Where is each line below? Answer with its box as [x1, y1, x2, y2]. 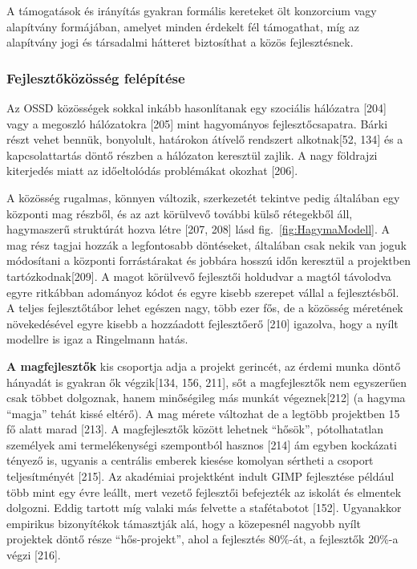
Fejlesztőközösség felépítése [6, 67, 185, 87]
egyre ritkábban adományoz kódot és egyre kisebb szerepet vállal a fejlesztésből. [6, 283, 399, 300]
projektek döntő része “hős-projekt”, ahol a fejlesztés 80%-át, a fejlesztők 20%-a [6, 530, 399, 547]
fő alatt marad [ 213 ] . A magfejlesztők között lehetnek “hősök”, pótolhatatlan [6, 421, 384, 437]
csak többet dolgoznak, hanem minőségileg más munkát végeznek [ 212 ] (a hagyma [6, 389, 406, 406]
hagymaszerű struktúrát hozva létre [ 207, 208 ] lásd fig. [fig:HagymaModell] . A [6, 221, 391, 238]
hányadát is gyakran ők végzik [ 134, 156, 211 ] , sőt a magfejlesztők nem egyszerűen [6, 373, 407, 390]
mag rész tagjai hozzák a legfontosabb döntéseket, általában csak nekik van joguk [6, 236, 407, 253]
